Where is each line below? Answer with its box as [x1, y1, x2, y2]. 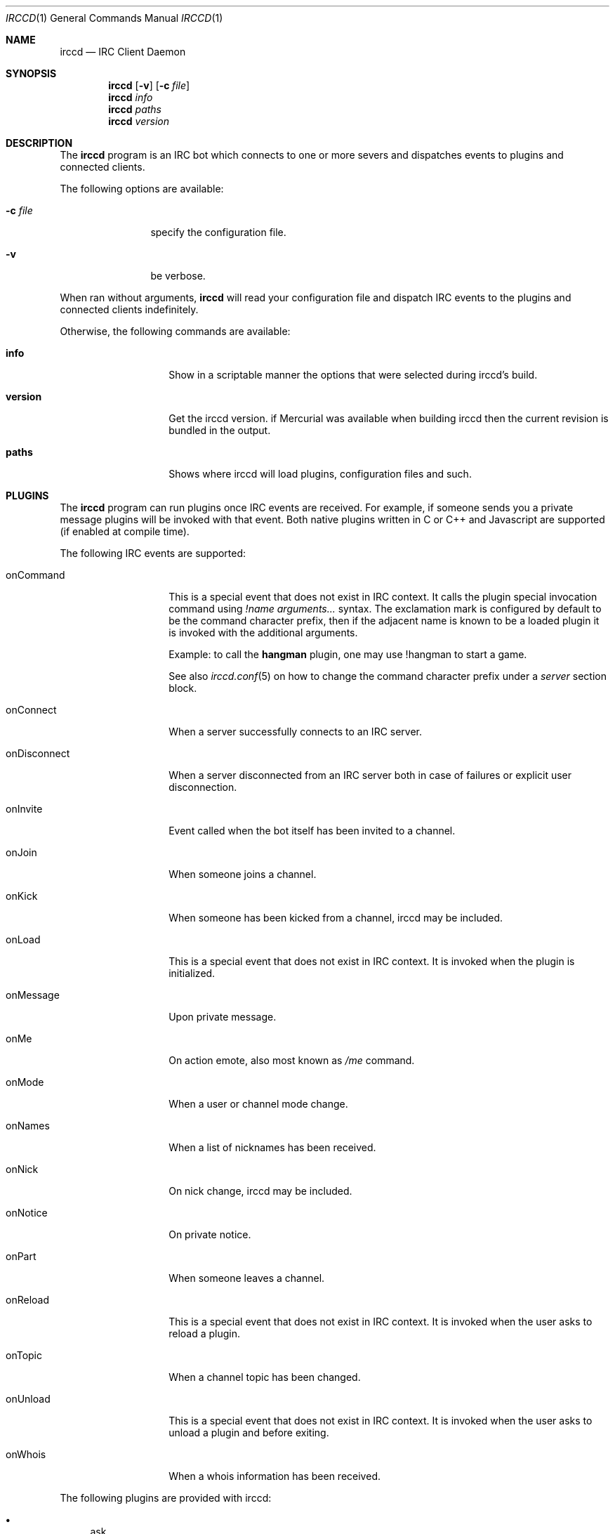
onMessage [6, 989, 60, 1001]
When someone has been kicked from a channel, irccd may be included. [168, 912, 503, 924]
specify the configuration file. [150, 226, 286, 238]
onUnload [6, 1393, 51, 1405]
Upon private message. [168, 1011, 277, 1023]
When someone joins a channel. [168, 868, 317, 880]
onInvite [6, 803, 43, 815]
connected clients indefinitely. [60, 303, 199, 315]
